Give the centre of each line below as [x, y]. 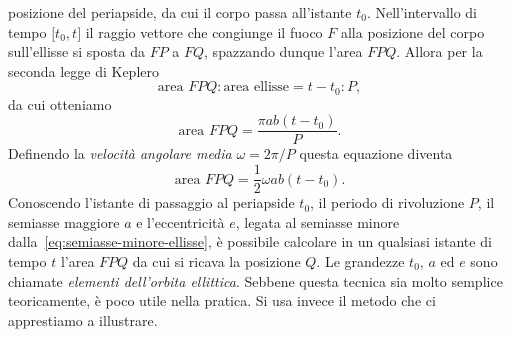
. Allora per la [439, 51]
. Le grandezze [360, 260]
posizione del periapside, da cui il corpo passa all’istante [180, 12]
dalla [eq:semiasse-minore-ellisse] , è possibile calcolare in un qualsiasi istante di [250, 241]
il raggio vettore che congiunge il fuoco [204, 31]
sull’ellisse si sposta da [76, 51]
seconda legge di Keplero [83, 70]
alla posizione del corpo [412, 31]
